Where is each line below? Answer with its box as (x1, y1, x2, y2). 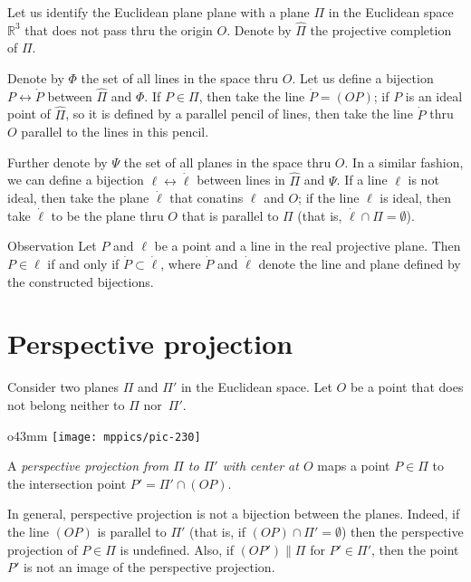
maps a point (317, 456, 390, 475)
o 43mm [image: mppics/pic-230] (7, 425, 201, 444)
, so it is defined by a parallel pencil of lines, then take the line (65, 104, 413, 123)
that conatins (169, 188, 244, 207)
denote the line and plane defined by (258, 254, 461, 272)
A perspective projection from (7, 456, 169, 475)
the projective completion (310, 20, 452, 39)
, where (160, 254, 201, 272)
